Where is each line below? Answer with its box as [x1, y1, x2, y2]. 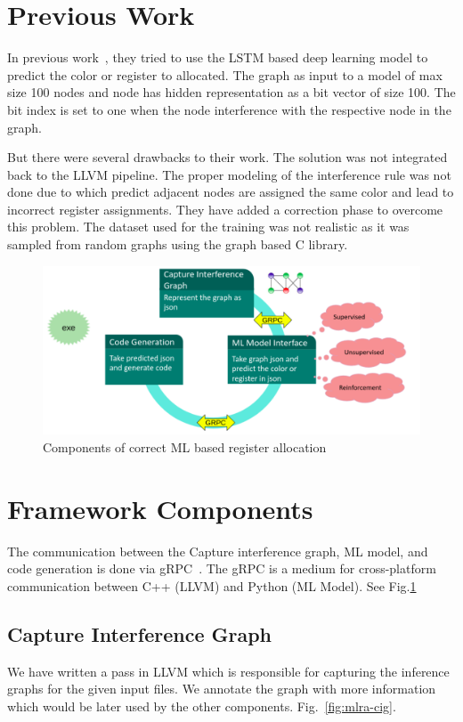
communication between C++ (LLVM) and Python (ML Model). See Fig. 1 [7, 576, 417, 595]
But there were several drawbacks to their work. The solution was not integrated [7, 148, 448, 166]
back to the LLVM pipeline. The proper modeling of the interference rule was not [7, 165, 451, 183]
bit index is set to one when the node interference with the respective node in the [7, 100, 451, 118]
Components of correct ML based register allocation [43, 437, 327, 456]
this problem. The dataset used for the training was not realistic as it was [7, 217, 410, 236]
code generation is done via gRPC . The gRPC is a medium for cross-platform [7, 559, 436, 578]
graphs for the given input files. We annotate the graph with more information [7, 679, 436, 698]
